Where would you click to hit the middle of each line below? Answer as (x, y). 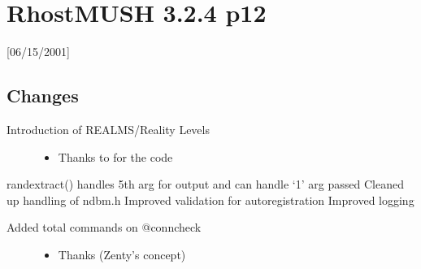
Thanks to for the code (115, 156)
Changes (43, 95)
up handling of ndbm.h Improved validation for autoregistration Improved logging (210, 200)
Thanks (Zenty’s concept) (122, 254)
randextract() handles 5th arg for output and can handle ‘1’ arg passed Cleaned (205, 184)
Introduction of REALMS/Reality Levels (108, 129)
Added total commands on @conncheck (104, 227)
